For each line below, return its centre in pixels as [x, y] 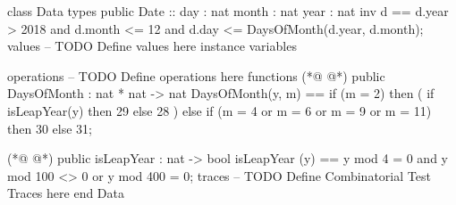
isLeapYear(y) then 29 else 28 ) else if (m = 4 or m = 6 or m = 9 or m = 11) [220, 110]
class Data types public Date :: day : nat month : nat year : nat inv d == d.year [228, 11]
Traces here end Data [66, 193]
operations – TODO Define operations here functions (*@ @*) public [196, 75]
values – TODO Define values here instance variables [152, 46]
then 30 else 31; [50, 128]
